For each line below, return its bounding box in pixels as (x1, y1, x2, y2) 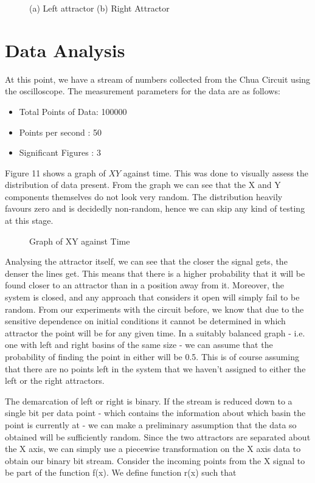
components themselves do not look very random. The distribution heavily (5, 190, 283, 203)
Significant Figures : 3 (19, 146, 101, 159)
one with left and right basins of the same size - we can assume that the (5, 338, 273, 351)
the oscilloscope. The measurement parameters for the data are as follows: (5, 85, 280, 97)
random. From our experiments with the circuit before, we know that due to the (5, 302, 304, 315)
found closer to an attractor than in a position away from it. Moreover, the (5, 279, 284, 291)
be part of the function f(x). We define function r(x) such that (5, 466, 237, 479)
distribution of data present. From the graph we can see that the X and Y (5, 178, 281, 191)
